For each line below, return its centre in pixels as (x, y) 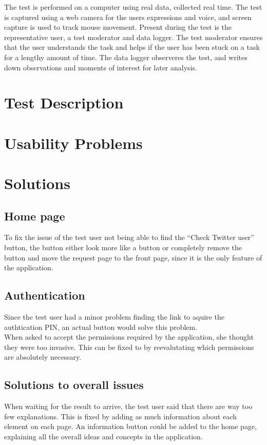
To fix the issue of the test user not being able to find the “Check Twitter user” (129, 237)
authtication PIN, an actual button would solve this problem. (101, 327)
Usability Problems (73, 143)
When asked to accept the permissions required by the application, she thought (129, 337)
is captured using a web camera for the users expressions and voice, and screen (128, 17)
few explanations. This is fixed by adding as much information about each (121, 416)
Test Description (64, 103)
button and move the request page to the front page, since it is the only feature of (133, 257)
